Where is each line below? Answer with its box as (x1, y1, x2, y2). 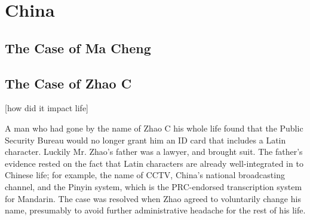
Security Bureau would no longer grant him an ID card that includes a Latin (5, 133, 286, 146)
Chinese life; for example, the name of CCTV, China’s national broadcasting (5, 169, 285, 181)
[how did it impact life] (5, 102, 89, 114)
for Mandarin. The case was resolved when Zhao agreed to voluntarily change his (5, 192, 301, 204)
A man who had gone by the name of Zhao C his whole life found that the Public (5, 121, 303, 134)
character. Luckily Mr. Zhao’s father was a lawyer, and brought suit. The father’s (5, 145, 303, 158)
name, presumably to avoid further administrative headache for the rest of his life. (5, 204, 306, 216)
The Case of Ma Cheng (5, 38, 151, 57)
